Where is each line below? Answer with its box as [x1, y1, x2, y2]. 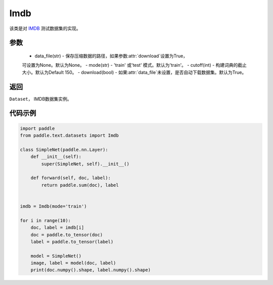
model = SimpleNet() [30, 253, 82, 259]
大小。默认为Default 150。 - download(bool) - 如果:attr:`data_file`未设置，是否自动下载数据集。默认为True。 [22, 69, 247, 75]
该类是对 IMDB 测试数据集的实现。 [9, 25, 81, 31]
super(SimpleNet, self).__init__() [41, 161, 130, 167]
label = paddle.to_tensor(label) [30, 238, 114, 245]
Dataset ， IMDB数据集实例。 [9, 96, 72, 102]
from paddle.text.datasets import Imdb [20, 133, 119, 139]
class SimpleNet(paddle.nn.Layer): [20, 147, 108, 152]
